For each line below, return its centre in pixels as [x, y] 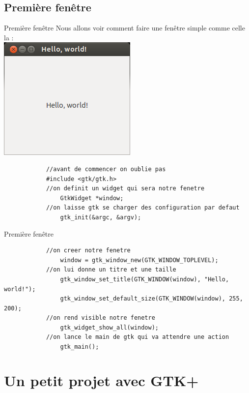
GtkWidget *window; [92, 198]
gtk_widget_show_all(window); [109, 327]
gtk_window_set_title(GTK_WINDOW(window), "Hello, [145, 279]
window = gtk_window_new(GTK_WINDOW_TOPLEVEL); [139, 260]
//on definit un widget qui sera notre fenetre [125, 189]
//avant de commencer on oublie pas [106, 169]
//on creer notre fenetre [88, 251]
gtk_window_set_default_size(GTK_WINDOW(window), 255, [152, 299]
